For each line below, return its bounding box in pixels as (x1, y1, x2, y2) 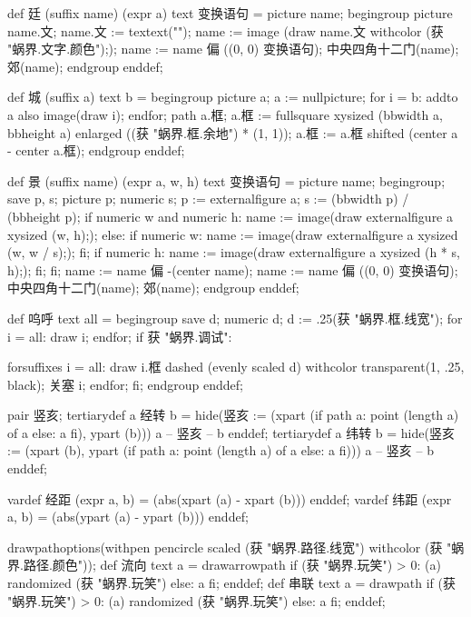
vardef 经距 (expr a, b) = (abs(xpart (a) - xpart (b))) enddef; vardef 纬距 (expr (7, 489, 452, 508)
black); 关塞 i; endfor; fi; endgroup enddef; (7, 374, 243, 393)
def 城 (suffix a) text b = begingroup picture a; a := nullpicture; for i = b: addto (7, 87, 458, 106)
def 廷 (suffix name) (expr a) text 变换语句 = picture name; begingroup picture (7, 4, 453, 22)
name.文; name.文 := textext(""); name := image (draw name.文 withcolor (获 (7, 21, 444, 40)
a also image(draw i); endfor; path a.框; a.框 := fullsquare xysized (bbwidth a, (7, 104, 443, 124)
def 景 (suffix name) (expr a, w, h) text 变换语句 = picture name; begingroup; (7, 171, 446, 190)
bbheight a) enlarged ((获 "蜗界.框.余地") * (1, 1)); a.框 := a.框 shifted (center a (7, 123, 458, 142)
